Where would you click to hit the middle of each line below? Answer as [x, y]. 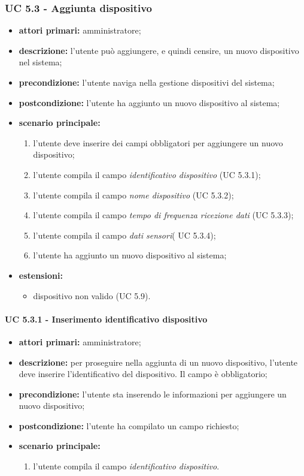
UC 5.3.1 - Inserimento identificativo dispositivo [106, 319]
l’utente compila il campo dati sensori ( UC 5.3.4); [124, 235]
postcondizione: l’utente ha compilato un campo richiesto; [129, 425]
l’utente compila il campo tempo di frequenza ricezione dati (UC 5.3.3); [163, 215]
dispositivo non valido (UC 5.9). [92, 295]
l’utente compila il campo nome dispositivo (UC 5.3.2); [133, 195]
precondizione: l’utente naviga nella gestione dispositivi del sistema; [147, 82]
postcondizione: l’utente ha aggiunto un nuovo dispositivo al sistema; [149, 102]
